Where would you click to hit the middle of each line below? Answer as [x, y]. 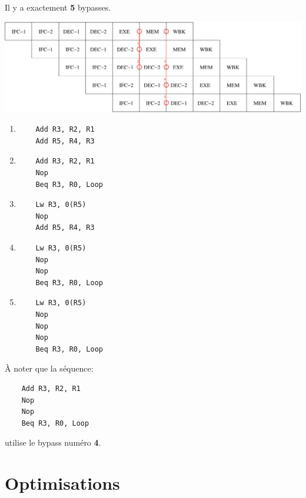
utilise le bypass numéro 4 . [53, 442]
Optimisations [62, 483]
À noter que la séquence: [49, 368]
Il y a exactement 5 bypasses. [58, 7]
